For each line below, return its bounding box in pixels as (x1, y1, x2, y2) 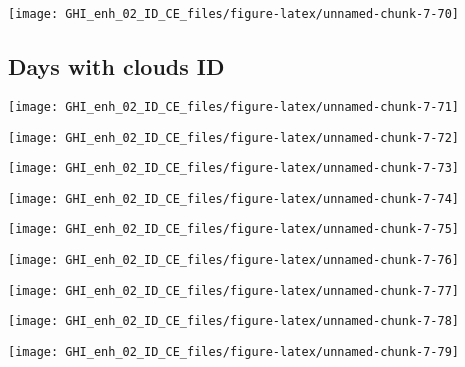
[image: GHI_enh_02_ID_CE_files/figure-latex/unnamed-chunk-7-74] (8, 191, 460, 206)
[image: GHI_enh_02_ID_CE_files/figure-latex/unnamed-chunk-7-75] (8, 222, 460, 237)
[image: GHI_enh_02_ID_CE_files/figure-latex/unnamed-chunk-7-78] (8, 314, 460, 329)
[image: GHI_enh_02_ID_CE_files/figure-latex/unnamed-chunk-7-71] (8, 99, 460, 114)
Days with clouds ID (8, 51, 225, 82)
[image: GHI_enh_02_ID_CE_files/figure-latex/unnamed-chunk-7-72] (8, 130, 460, 145)
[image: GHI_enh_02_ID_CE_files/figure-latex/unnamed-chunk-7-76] (8, 253, 460, 268)
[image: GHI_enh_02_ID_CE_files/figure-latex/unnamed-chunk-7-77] (8, 283, 460, 298)
